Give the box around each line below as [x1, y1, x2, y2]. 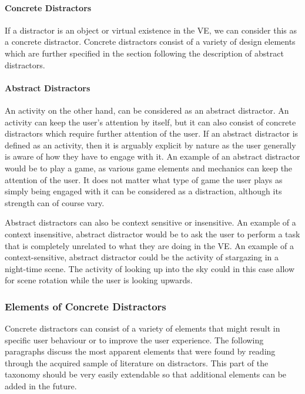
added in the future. [5, 380, 77, 392]
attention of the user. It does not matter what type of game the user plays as [5, 173, 283, 186]
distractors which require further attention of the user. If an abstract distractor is [5, 127, 299, 140]
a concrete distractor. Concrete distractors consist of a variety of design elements [5, 35, 296, 48]
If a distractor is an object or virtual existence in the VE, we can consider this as [5, 24, 297, 36]
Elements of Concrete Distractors [5, 299, 166, 313]
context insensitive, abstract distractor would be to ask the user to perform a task [5, 227, 300, 240]
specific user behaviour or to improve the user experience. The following [5, 333, 264, 346]
